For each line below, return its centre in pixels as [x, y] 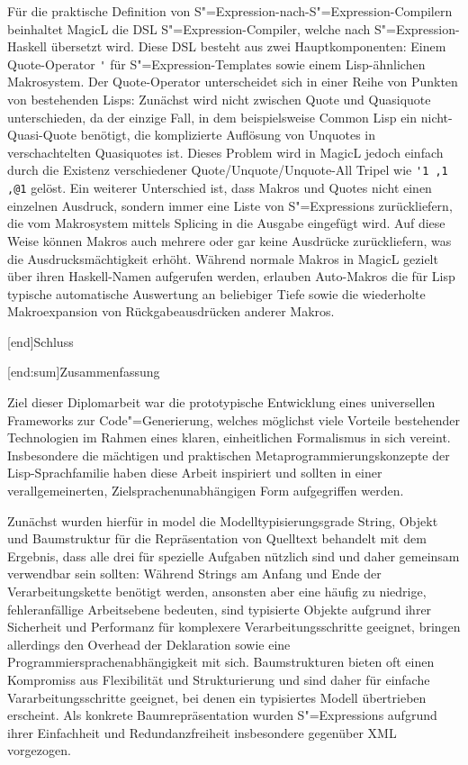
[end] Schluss [40, 341]
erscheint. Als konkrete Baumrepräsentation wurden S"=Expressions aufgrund [222, 715]
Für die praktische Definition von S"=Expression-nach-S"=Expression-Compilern [230, 11]
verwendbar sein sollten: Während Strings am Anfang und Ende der [194, 574]
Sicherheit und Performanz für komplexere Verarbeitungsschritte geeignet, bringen [234, 627]
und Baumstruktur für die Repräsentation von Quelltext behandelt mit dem [217, 538]
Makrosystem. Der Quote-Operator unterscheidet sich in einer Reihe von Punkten [233, 82]
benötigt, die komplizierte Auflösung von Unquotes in [228, 135]
